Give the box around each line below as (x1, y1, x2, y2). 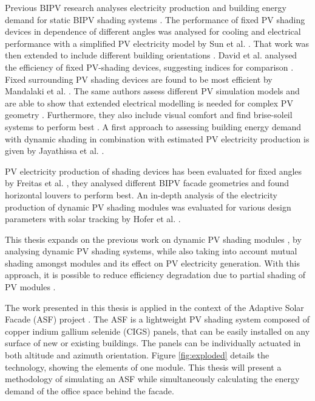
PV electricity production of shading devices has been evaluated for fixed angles (5, 164, 302, 177)
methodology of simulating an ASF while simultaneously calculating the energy (5, 372, 300, 385)
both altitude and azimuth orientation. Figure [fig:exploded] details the (5, 349, 269, 361)
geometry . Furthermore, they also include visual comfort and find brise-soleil (5, 108, 293, 121)
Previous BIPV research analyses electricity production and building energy (5, 1, 286, 13)
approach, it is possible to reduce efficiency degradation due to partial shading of (5, 268, 306, 281)
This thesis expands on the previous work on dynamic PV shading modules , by (5, 232, 302, 245)
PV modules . (5, 281, 56, 293)
